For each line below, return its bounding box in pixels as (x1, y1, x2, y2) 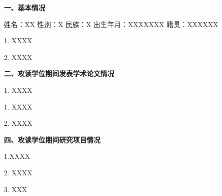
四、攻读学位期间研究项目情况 (4, 134, 100, 144)
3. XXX (4, 184, 28, 194)
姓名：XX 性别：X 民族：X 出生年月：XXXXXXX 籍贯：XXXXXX (4, 19, 219, 29)
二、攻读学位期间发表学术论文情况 (4, 68, 114, 79)
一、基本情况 (4, 2, 45, 12)
